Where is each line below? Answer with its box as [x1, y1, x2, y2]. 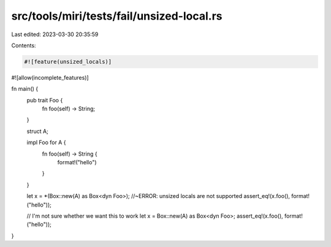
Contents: [11, 42, 36, 49]
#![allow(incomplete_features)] [11, 74, 89, 81]
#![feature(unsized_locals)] [24, 58, 112, 65]
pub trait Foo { [26, 96, 63, 104]
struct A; [26, 127, 48, 135]
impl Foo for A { [26, 139, 66, 146]
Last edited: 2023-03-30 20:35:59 [11, 31, 99, 38]
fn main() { [11, 85, 39, 93]
